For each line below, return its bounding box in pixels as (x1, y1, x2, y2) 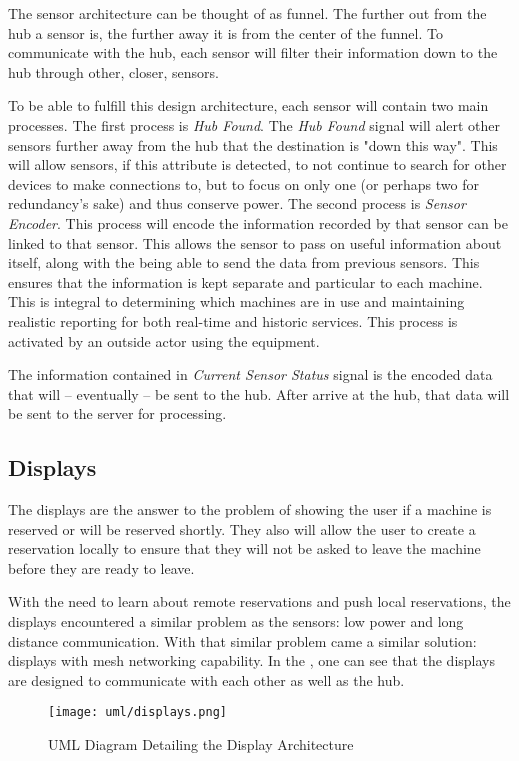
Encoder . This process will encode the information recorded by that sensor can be (8, 212, 508, 233)
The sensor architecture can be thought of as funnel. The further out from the (8, 3, 487, 23)
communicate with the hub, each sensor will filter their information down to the (8, 42, 498, 63)
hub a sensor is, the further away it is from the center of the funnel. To (8, 22, 443, 43)
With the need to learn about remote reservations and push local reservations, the (8, 591, 511, 612)
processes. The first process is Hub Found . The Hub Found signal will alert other (8, 114, 501, 135)
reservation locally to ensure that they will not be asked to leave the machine (8, 538, 481, 559)
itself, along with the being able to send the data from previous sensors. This (8, 252, 480, 273)
